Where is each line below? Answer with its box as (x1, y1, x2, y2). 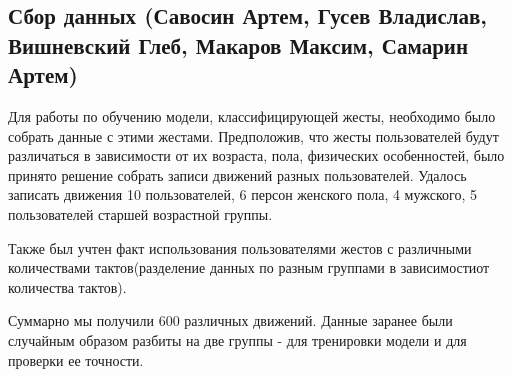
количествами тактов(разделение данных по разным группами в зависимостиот (8, 257, 490, 278)
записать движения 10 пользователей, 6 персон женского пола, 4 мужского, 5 (8, 184, 477, 205)
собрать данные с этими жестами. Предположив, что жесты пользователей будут (8, 125, 499, 146)
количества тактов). (8, 276, 127, 297)
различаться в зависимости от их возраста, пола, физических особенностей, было (8, 145, 505, 166)
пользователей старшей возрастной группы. (8, 203, 273, 224)
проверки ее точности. (8, 349, 144, 370)
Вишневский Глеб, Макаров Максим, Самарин (8, 29, 469, 60)
